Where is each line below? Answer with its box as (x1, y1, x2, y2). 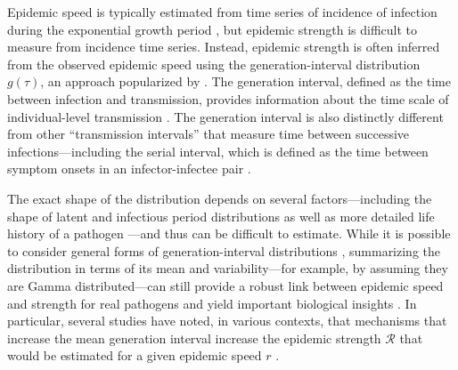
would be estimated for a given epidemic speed (7, 346, 262, 365)
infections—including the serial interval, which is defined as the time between (7, 141, 429, 160)
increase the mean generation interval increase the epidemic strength (7, 328, 381, 347)
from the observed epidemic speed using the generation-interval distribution (7, 54, 421, 73)
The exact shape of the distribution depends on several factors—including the (7, 189, 432, 207)
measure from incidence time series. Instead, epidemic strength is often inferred (7, 37, 440, 56)
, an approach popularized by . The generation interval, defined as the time (40, 72, 451, 91)
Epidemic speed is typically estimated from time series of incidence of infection (7, 3, 438, 20)
